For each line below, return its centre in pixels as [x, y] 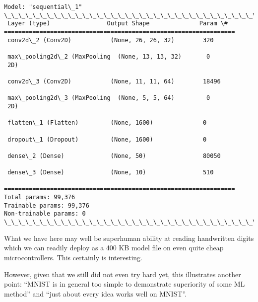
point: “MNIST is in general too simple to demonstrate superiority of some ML [125, 284]
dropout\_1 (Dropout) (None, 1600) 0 [107, 139]
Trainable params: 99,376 [47, 205]
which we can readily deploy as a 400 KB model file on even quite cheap [114, 248]
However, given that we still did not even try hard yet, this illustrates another [123, 274]
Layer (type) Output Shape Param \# [118, 24]
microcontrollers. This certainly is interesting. [73, 257]
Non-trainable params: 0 [45, 214]
